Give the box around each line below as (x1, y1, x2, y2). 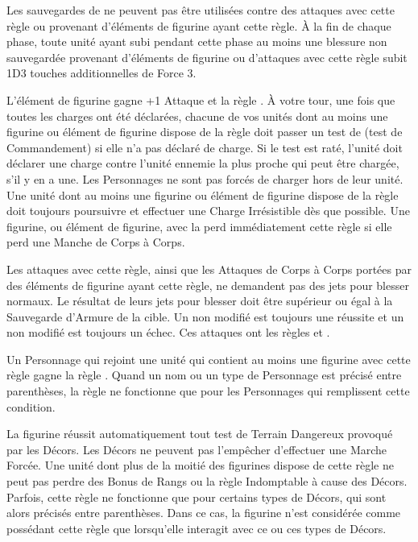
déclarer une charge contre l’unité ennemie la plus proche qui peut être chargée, (6, 155, 399, 172)
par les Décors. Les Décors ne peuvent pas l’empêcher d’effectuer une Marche (6, 441, 387, 457)
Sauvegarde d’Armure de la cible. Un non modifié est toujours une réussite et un (6, 308, 404, 325)
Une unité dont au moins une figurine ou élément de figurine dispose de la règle (6, 186, 399, 203)
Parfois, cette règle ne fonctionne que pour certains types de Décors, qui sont (6, 488, 387, 505)
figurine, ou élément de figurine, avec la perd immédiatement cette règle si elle (6, 217, 392, 234)
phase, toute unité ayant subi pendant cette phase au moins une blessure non (6, 33, 387, 50)
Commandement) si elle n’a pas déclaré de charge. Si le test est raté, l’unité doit (6, 139, 403, 155)
